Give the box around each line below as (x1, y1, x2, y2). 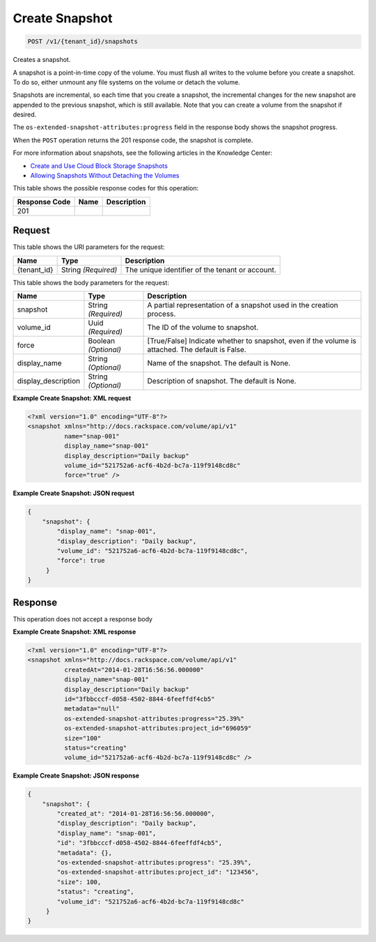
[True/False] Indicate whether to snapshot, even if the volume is (147, 336, 357, 346)
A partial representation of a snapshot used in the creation (147, 301, 338, 310)
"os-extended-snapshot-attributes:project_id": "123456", (56, 868, 259, 876)
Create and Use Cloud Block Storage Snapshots (30, 161, 169, 170)
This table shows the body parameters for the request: (13, 278, 170, 287)
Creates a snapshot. (13, 56, 71, 64)
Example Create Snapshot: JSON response (13, 771, 139, 780)
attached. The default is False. (147, 345, 246, 355)
